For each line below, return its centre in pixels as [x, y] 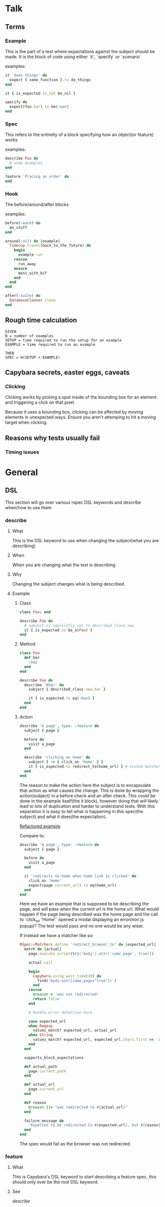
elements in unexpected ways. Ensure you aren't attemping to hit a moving [81, 417]
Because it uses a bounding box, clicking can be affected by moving [74, 412]
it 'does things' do [26, 75]
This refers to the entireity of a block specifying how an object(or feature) [79, 135]
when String [41, 1035]
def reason [35, 1103]
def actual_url [40, 1085]
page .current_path [47, 1071]
